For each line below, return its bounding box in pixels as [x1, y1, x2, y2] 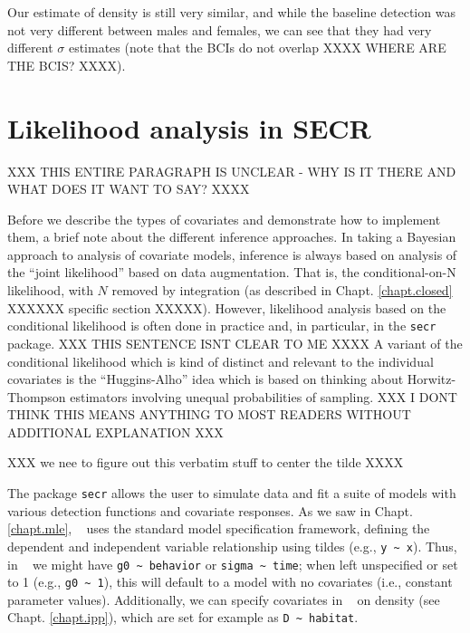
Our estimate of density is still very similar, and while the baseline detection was [7, 3, 456, 21]
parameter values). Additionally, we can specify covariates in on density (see [7, 590, 440, 609]
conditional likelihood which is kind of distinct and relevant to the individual [7, 351, 434, 370]
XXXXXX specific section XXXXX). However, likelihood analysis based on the [7, 298, 446, 317]
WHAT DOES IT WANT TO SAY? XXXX [7, 179, 250, 198]
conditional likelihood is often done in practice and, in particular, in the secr [7, 316, 436, 335]
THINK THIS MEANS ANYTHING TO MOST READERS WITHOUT [7, 405, 411, 424]
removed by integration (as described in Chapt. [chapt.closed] [111, 281, 453, 300]
